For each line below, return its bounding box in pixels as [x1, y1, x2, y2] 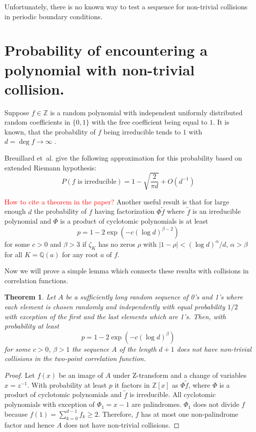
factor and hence [4, 419, 55, 430]
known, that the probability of [4, 126, 96, 136]
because [4, 408, 28, 419]
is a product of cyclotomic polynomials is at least [60, 216, 208, 226]
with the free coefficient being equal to [91, 117, 207, 127]
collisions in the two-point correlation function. [4, 353, 146, 364]
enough [4, 206, 26, 216]
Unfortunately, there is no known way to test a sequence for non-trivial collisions [4, 1, 248, 11]
